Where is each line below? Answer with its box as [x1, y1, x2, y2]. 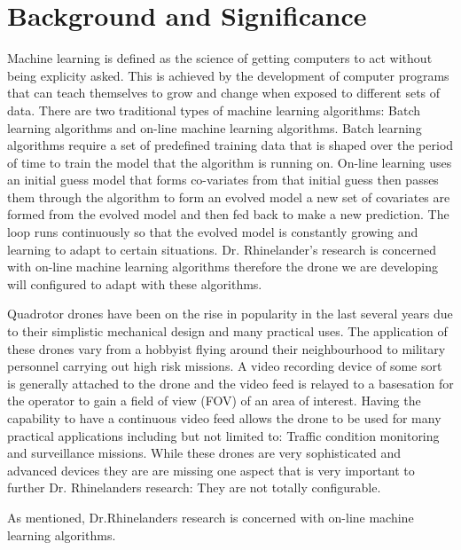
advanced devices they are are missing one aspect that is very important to [7, 460, 415, 479]
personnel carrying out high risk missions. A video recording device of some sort [7, 357, 442, 375]
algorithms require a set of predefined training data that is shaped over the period [7, 136, 454, 154]
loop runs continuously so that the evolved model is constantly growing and [7, 223, 418, 241]
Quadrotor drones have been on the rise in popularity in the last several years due [7, 304, 453, 323]
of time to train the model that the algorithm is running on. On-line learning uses [7, 153, 452, 171]
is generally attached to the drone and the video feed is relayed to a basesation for [7, 373, 454, 392]
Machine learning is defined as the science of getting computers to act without [7, 49, 433, 67]
